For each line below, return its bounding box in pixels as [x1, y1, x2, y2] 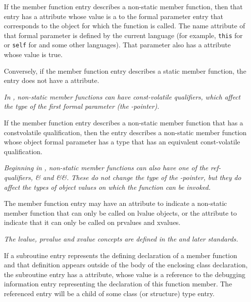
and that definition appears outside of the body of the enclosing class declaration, [4, 260, 248, 270]
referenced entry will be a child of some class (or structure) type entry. [4, 288, 215, 298]
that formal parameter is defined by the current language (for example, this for [4, 30, 243, 40]
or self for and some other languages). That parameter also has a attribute [4, 40, 231, 50]
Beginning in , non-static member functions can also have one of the [4, 162, 209, 173]
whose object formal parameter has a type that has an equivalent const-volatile [4, 137, 240, 147]
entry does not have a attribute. [4, 75, 99, 85]
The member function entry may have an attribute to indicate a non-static [4, 198, 227, 208]
